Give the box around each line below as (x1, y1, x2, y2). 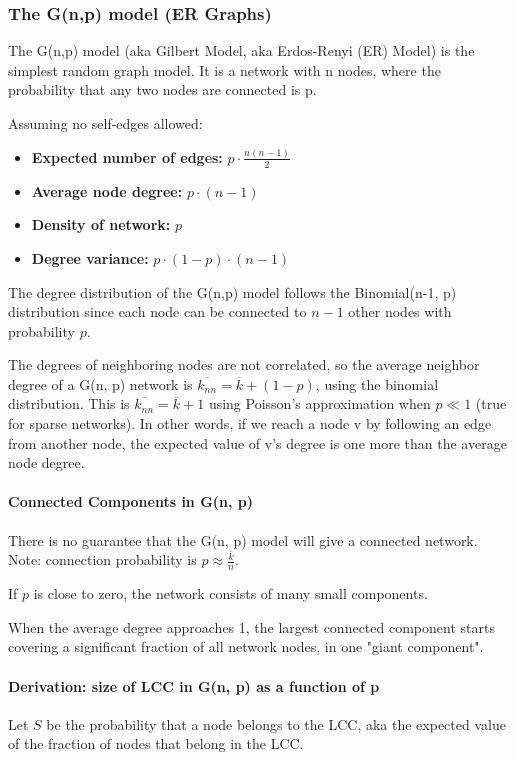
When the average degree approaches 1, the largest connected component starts (8, 616, 495, 637)
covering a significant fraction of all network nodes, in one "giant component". (8, 636, 484, 657)
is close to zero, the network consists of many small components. (33, 583, 428, 604)
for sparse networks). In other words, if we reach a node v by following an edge (8, 413, 492, 434)
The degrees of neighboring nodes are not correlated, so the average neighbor (8, 354, 480, 375)
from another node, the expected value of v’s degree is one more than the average (8, 432, 507, 453)
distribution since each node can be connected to (8, 301, 307, 322)
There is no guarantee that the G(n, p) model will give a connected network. (8, 529, 478, 550)
